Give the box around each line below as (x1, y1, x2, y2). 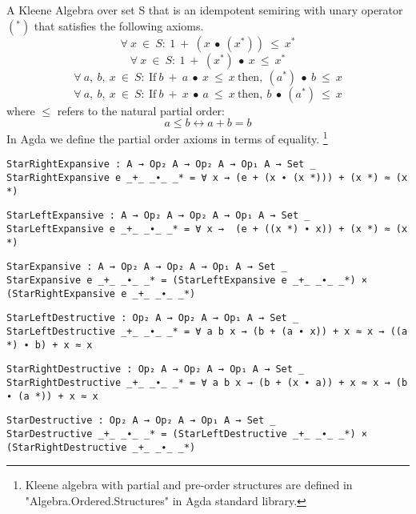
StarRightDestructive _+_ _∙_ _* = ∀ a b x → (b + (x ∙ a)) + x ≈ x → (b (6, 376, 408, 388)
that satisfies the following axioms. (34, 17, 204, 34)
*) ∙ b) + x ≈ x (6, 339, 93, 351)
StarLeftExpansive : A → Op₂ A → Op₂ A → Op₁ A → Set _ (6, 210, 310, 222)
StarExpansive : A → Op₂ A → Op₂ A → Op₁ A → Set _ (6, 261, 287, 273)
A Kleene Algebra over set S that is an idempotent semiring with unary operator (6, 2, 403, 18)
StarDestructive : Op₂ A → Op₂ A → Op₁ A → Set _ (6, 415, 276, 427)
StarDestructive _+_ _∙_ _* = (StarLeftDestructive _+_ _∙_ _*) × (6, 428, 368, 440)
